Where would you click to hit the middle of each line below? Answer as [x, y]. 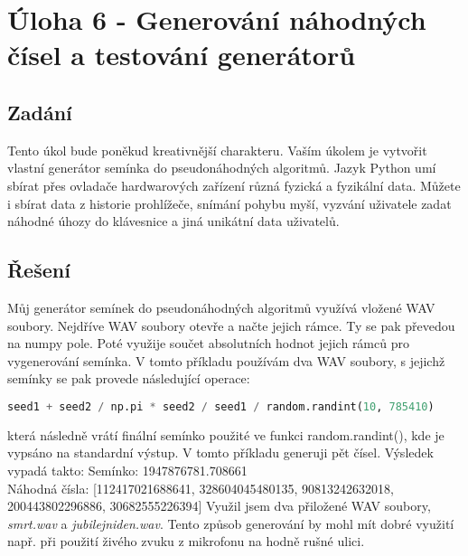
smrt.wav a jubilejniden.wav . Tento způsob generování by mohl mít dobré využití [231, 523]
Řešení [39, 270]
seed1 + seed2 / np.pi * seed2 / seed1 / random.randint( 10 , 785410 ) [221, 406]
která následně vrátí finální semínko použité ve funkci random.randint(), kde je [226, 434]
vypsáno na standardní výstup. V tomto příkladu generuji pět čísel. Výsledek [220, 452]
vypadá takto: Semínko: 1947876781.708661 [127, 470]
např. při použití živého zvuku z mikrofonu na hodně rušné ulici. [186, 541]
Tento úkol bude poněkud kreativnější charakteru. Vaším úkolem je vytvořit [217, 150]
